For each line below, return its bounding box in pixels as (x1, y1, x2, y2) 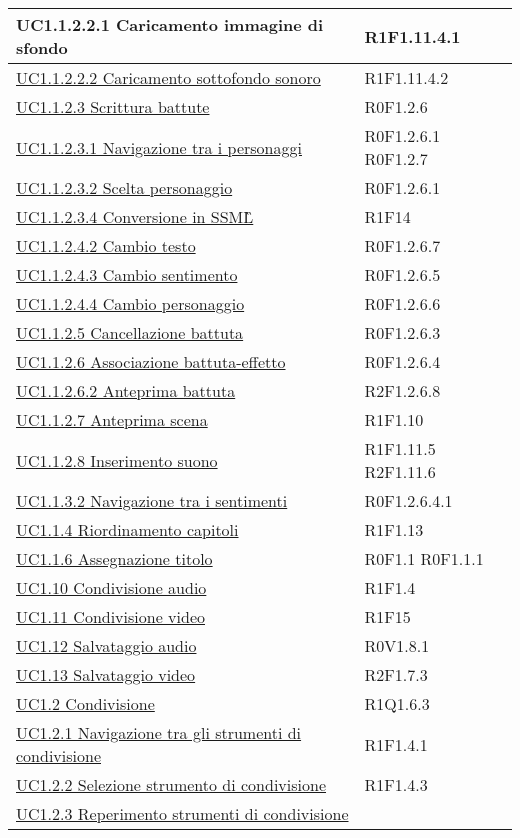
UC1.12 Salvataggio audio (16, 634, 197, 657)
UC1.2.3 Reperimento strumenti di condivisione (16, 802, 349, 825)
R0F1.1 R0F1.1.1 (364, 547, 484, 570)
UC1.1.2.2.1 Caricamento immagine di (16, 13, 324, 36)
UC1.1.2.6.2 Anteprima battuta (16, 379, 236, 402)
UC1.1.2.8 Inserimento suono (16, 448, 218, 472)
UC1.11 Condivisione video (16, 605, 205, 628)
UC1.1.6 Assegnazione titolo (16, 547, 213, 570)
